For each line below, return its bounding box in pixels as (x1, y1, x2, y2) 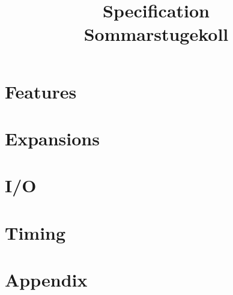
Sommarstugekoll (83, 22, 229, 46)
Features (5, 79, 77, 103)
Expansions (5, 126, 100, 150)
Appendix (5, 267, 88, 292)
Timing (5, 220, 66, 245)
